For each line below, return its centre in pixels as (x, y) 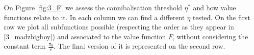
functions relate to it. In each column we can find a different (94, 17)
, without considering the (210, 36)
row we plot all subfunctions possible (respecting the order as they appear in (119, 27)
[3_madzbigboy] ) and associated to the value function (85, 36)
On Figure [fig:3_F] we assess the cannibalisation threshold (93, 7)
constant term (25, 46)
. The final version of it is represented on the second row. (139, 46)
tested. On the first (221, 17)
